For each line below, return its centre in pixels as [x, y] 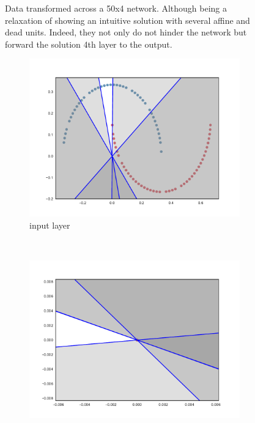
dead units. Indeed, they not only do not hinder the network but [126, 32]
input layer [50, 225]
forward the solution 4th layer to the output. [89, 44]
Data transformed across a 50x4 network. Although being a [116, 8]
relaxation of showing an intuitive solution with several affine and [127, 20]
